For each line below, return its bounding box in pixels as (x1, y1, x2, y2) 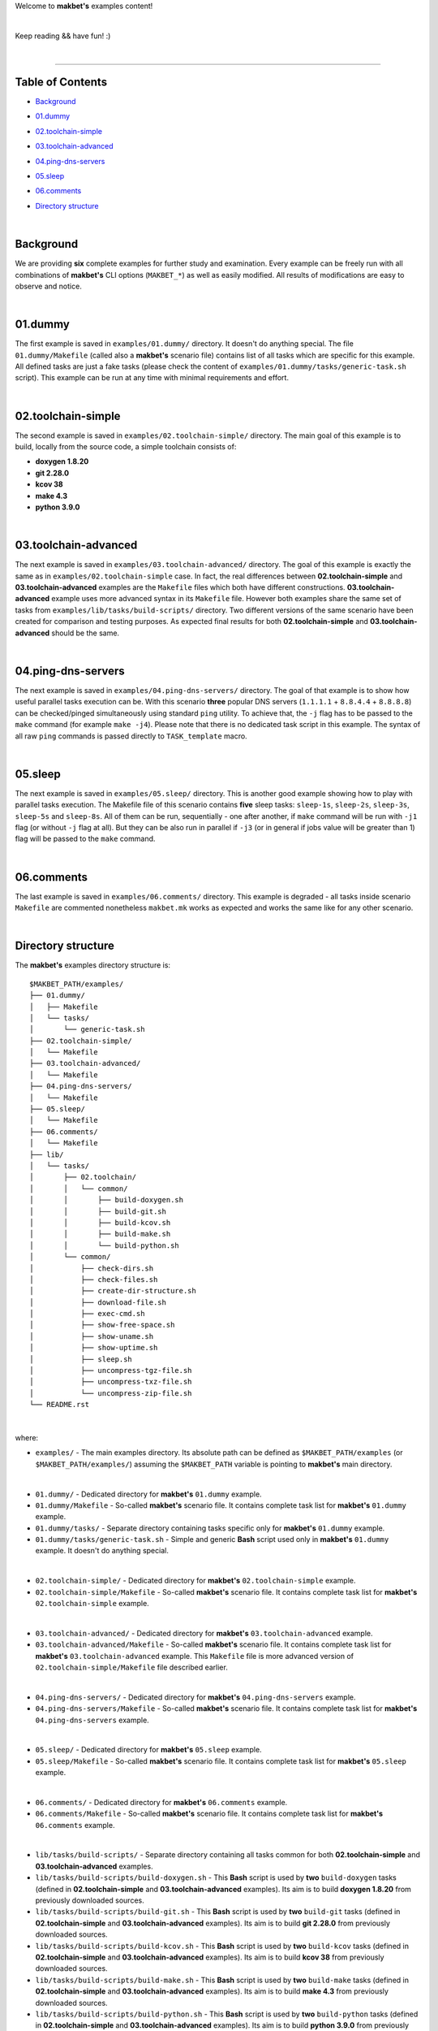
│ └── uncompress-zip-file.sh (29, 1388, 192, 1397)
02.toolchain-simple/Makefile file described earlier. (35, 1662, 229, 1672)
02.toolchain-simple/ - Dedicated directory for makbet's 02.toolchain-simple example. (35, 1576, 356, 1586)
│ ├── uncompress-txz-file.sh (29, 1377, 192, 1387)
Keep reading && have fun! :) (15, 31, 111, 41)
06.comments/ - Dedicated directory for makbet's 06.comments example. (35, 1797, 288, 1807)
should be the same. (51, 628, 120, 638)
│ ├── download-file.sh (29, 1297, 166, 1307)
